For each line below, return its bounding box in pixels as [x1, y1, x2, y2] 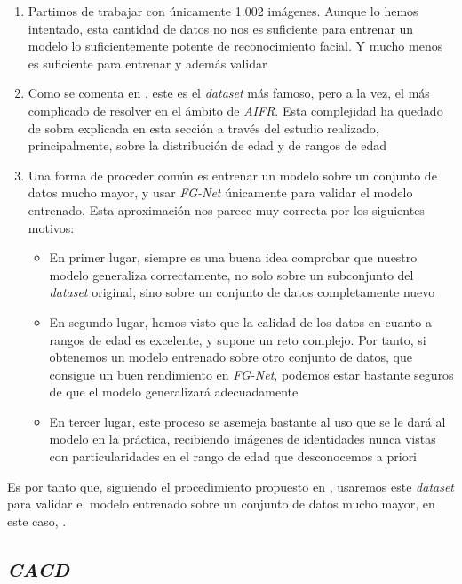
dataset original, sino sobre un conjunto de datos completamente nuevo [49, 283, 435, 301]
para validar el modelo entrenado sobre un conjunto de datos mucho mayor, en [7, 494, 435, 513]
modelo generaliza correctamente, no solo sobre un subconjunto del [49, 265, 414, 284]
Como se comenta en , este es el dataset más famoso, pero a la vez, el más [28, 84, 430, 102]
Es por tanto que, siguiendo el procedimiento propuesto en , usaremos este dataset [7, 476, 455, 495]
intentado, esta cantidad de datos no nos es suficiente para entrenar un [28, 19, 414, 37]
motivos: [28, 218, 75, 236]
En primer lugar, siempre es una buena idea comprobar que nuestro [49, 248, 418, 267]
